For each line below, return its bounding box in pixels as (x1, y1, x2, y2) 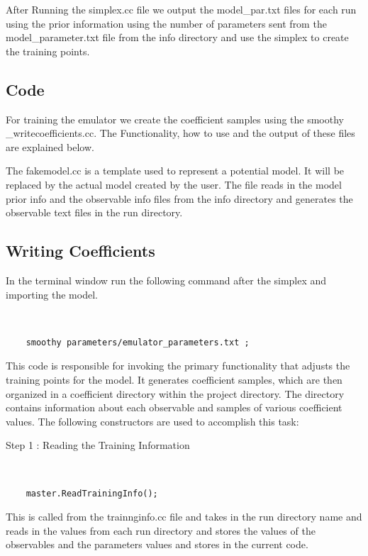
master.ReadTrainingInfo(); (26, 488, 158, 499)
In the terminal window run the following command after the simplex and (6, 272, 327, 287)
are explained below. (6, 139, 94, 154)
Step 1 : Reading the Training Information (6, 438, 190, 452)
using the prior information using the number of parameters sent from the (6, 16, 327, 30)
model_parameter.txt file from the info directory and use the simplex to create (6, 30, 349, 45)
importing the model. (6, 287, 98, 301)
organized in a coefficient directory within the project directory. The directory (6, 386, 345, 401)
